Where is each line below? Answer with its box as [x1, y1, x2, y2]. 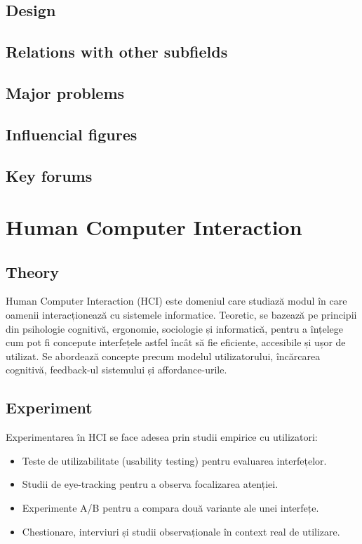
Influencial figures [6, 123, 138, 145]
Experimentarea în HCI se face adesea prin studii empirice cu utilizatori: [6, 430, 318, 444]
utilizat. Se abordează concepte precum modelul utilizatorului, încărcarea [6, 348, 321, 363]
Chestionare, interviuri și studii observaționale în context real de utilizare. [22, 524, 340, 538]
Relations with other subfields [6, 41, 228, 62]
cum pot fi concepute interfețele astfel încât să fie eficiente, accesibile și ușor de [6, 335, 346, 350]
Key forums [6, 164, 93, 186]
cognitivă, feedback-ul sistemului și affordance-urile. [6, 362, 227, 377]
